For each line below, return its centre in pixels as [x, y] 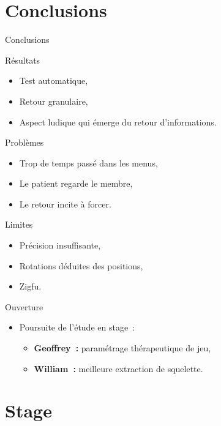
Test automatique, [54, 80]
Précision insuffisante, [60, 245]
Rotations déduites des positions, [81, 265]
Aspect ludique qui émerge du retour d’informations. [118, 121]
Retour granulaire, [54, 101]
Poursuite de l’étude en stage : [77, 327]
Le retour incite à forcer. [65, 204]
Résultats [23, 60]
